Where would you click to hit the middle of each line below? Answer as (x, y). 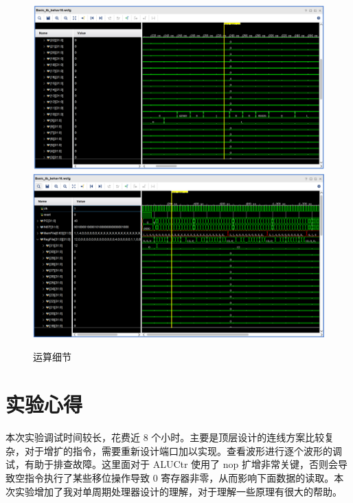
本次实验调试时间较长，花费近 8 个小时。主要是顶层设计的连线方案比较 (165, 437)
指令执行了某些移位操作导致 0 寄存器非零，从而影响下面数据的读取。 (179, 477)
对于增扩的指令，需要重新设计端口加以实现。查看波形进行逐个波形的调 (183, 450)
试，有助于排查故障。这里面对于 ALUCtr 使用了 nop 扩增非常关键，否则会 (172, 464)
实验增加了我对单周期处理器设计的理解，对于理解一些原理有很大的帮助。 (178, 491)
